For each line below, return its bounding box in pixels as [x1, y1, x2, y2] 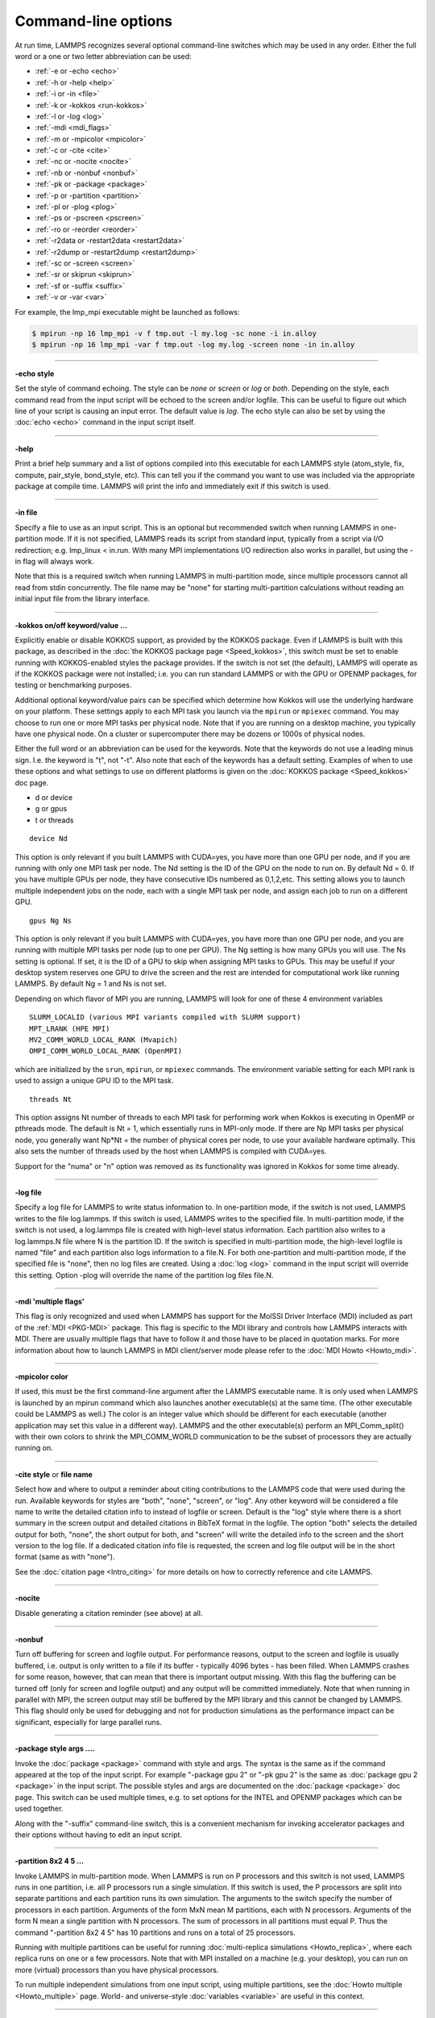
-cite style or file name [14, 1469, 93, 1479]
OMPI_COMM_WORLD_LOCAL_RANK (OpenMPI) [29, 1046, 183, 1056]
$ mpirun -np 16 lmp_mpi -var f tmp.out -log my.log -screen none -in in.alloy [31, 340, 355, 349]
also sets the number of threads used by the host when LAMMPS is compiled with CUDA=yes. [14, 1146, 327, 1156]
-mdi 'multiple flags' [14, 1296, 85, 1307]
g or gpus [35, 804, 68, 814]
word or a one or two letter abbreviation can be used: [14, 51, 193, 61]
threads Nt [29, 1095, 72, 1103]
